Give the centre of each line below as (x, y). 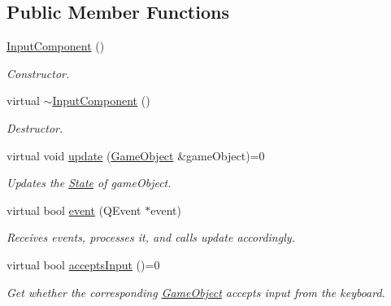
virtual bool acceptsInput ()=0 (83, 264)
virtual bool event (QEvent (74, 210)
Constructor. (38, 73)
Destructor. (35, 127)
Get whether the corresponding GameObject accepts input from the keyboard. (196, 292)
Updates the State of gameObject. (89, 183)
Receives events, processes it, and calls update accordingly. (151, 237)
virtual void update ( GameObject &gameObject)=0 (136, 155)
